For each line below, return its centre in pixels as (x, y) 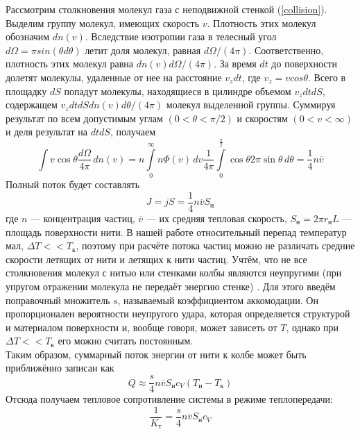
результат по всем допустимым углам (84, 118)
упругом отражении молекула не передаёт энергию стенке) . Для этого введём (171, 286)
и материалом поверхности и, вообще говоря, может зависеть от (142, 327)
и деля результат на (47, 132)
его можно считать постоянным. (126, 341)
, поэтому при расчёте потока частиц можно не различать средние (215, 245)
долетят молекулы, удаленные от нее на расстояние (114, 77)
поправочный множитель (58, 300)
